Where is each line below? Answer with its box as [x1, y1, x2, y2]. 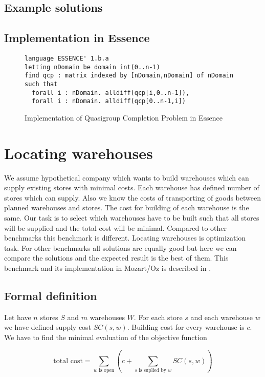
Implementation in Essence [4, 30, 150, 46]
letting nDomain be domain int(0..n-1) [25, 63, 160, 71]
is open [99, 368, 115, 373]
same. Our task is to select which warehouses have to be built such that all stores [4, 212, 259, 223]
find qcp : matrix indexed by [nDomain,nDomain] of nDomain [25, 72, 234, 80]
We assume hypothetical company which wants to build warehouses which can [4, 172, 249, 183]
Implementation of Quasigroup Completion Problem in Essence [25, 112, 223, 123]
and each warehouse [190, 311, 253, 322]
